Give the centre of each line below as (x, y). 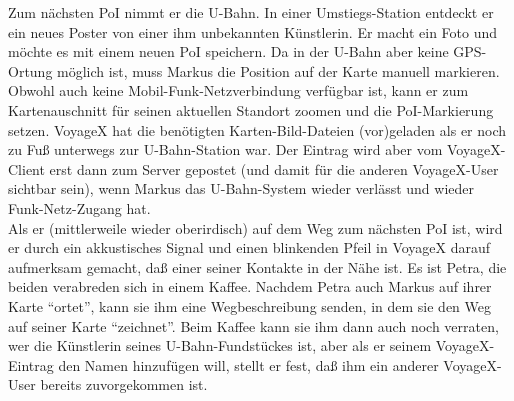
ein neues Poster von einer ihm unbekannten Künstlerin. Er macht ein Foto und (253, 31)
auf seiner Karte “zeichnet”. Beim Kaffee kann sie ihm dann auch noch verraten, (253, 325)
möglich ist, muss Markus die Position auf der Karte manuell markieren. (278, 70)
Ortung (30, 70)
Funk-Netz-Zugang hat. (79, 207)
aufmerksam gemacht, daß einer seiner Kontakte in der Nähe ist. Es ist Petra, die (257, 266)
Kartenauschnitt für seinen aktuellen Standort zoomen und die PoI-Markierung (251, 109)
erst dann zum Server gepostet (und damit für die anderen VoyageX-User (274, 168)
